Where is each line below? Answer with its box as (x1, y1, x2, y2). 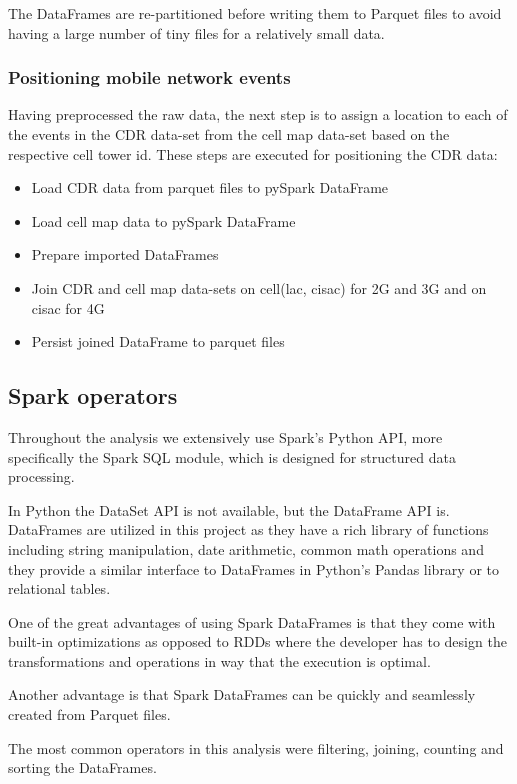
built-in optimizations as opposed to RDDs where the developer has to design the (8, 631, 507, 652)
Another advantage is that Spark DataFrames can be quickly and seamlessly (8, 684, 476, 705)
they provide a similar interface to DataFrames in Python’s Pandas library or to (8, 558, 500, 579)
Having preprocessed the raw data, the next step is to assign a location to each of (8, 104, 508, 125)
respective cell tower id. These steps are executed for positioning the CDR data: (8, 143, 498, 164)
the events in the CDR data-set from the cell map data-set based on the (8, 124, 450, 144)
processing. (8, 466, 75, 487)
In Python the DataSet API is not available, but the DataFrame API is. (8, 499, 450, 520)
